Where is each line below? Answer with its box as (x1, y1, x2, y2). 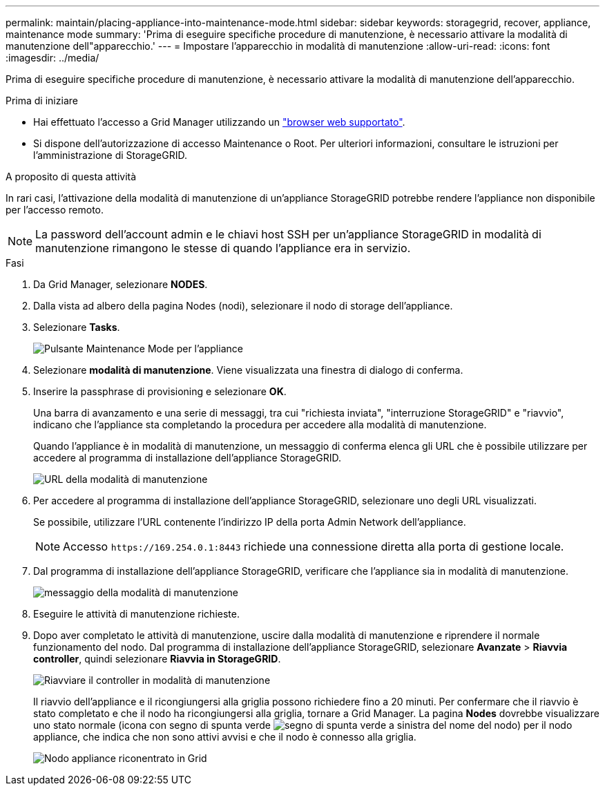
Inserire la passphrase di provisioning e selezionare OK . (33, 385, 287, 397)
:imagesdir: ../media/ (6, 52, 99, 64)
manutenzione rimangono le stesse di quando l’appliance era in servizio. (35, 241, 411, 255)
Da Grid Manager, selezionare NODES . (33, 278, 208, 290)
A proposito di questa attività (6, 171, 137, 182)
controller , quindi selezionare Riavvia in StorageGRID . (33, 653, 281, 665)
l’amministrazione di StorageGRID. (33, 149, 188, 161)
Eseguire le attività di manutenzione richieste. (33, 608, 240, 620)
